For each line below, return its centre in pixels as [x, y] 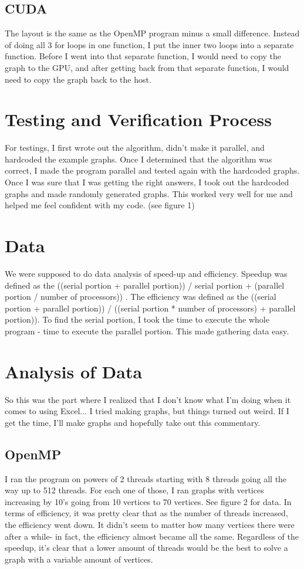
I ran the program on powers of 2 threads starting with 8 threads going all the [146, 478]
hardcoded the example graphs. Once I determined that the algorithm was [139, 159]
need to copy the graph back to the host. [78, 79]
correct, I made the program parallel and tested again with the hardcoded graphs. [152, 170]
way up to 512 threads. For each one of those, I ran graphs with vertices [134, 490]
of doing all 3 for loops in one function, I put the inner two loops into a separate [149, 44]
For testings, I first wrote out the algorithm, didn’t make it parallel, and [135, 148]
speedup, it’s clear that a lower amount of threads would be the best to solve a [146, 548]
